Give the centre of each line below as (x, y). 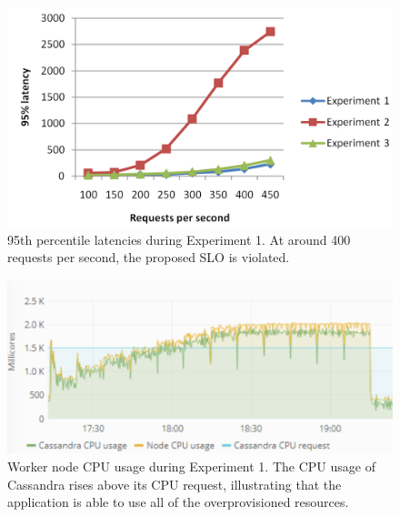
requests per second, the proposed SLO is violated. (149, 257)
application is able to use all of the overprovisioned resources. (178, 502)
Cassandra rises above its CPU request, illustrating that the (175, 484)
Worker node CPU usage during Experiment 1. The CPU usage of (191, 466)
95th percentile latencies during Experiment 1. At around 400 (179, 239)
